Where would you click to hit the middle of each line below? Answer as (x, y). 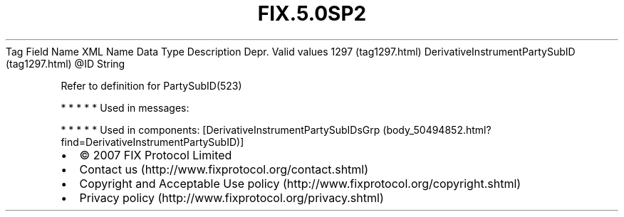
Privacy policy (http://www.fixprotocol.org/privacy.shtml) (232, 197)
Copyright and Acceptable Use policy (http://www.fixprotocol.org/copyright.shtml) (300, 183)
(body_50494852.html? (437, 129)
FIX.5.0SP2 (312, 14)
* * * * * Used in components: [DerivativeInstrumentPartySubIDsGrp (220, 129)
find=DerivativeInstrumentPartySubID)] (152, 142)
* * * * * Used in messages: (125, 107)
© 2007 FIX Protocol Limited (156, 155)
